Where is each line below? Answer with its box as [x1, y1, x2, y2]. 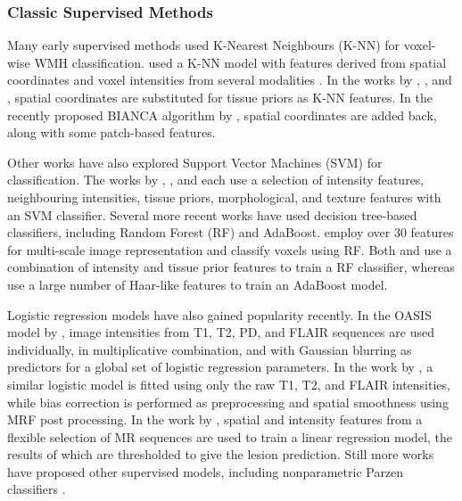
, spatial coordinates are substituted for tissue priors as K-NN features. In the [7, 88, 433, 106]
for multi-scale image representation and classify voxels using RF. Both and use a [7, 240, 452, 259]
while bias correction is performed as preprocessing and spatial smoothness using [7, 392, 449, 411]
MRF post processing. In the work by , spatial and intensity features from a [7, 410, 423, 429]
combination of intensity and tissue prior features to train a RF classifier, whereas [7, 258, 455, 276]
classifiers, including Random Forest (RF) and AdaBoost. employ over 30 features [7, 223, 454, 242]
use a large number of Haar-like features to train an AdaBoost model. [7, 275, 388, 293]
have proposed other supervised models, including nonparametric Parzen [7, 462, 404, 480]
